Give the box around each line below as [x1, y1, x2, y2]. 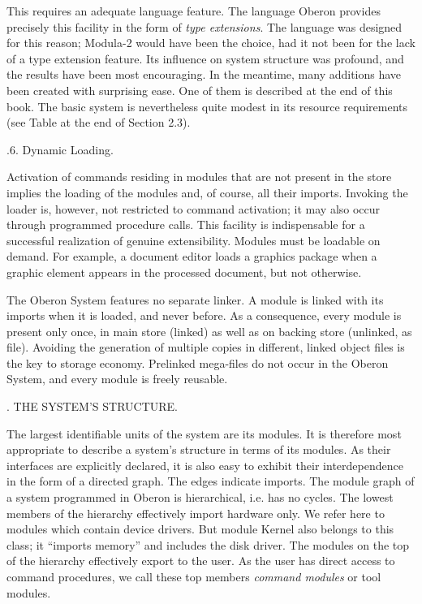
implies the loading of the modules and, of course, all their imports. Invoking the [6, 183, 408, 201]
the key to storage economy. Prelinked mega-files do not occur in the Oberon [6, 354, 389, 371]
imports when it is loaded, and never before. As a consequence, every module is [6, 307, 402, 324]
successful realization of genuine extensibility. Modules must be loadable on [6, 231, 381, 248]
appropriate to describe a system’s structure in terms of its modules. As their [6, 441, 391, 458]
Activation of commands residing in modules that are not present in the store [6, 168, 392, 185]
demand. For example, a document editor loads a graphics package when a [6, 248, 377, 265]
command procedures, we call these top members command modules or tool [6, 568, 381, 585]
